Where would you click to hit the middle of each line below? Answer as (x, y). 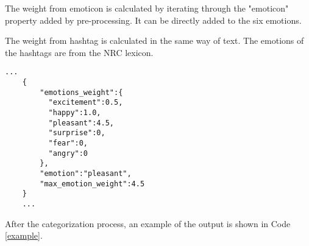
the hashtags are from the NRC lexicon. (79, 52)
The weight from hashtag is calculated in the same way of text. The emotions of (154, 40)
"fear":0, (68, 143)
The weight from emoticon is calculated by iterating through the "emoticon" (147, 8)
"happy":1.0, (75, 113)
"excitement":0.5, (86, 103)
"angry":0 (68, 153)
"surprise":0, (77, 133)
